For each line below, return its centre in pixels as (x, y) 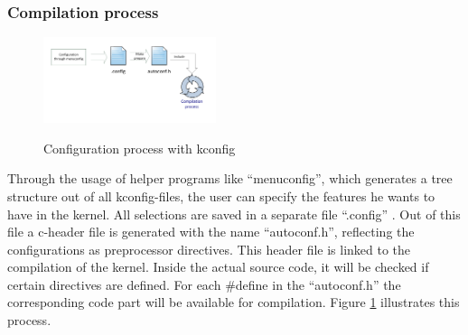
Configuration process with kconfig (140, 148)
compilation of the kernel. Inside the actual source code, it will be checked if (218, 267)
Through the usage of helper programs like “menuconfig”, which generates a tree (230, 178)
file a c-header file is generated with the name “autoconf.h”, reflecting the (211, 232)
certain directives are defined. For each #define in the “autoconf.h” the (204, 284)
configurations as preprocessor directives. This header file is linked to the (209, 249)
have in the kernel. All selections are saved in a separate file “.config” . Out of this (234, 214)
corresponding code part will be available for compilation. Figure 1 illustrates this (234, 302)
